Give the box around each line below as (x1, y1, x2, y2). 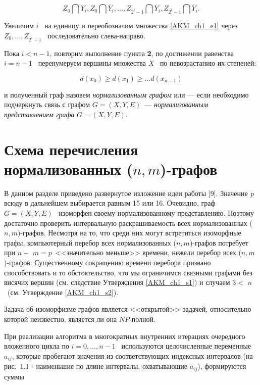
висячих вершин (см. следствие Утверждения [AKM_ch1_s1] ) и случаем (4, 277, 230, 287)
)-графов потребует (189, 237, 248, 248)
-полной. (129, 313, 155, 324)
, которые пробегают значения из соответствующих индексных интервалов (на (12, 350, 253, 361)
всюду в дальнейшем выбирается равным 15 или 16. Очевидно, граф (4, 198, 216, 208)
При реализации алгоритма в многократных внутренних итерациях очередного (4, 330, 245, 341)
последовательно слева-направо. (47, 30, 145, 40)
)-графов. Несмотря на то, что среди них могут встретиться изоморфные (17, 227, 241, 238)
